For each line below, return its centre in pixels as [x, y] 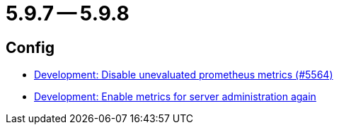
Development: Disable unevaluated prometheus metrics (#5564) [184, 75]
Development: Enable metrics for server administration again [175, 97]
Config [30, 47]
